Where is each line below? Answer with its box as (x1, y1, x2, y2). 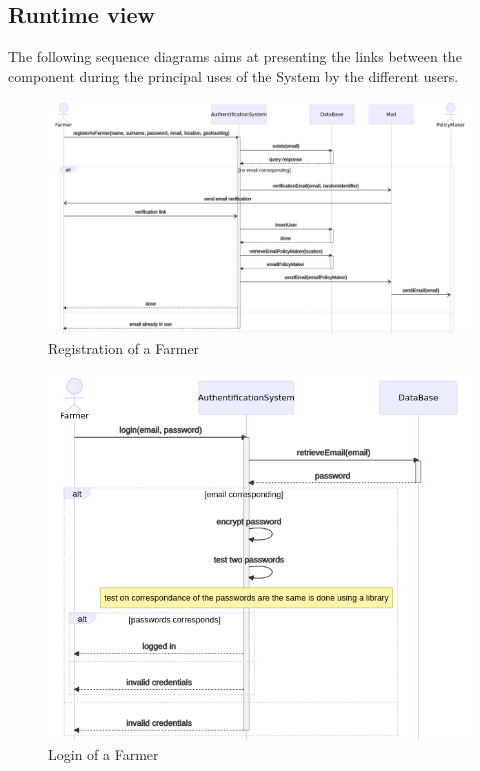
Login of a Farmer (48, 743, 159, 764)
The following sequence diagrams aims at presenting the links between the (8, 46, 462, 67)
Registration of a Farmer (48, 337, 200, 358)
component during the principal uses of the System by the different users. (8, 65, 459, 86)
